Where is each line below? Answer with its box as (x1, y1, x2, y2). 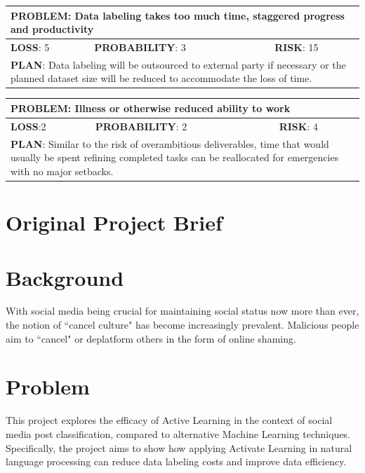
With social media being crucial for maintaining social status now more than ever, (6, 303, 359, 318)
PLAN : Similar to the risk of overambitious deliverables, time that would (11, 136, 329, 151)
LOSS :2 (11, 118, 46, 133)
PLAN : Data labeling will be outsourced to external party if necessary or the (11, 57, 346, 71)
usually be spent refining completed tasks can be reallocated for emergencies (11, 150, 339, 165)
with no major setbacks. (11, 163, 114, 178)
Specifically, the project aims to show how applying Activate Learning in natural (6, 440, 352, 455)
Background (6, 263, 124, 292)
